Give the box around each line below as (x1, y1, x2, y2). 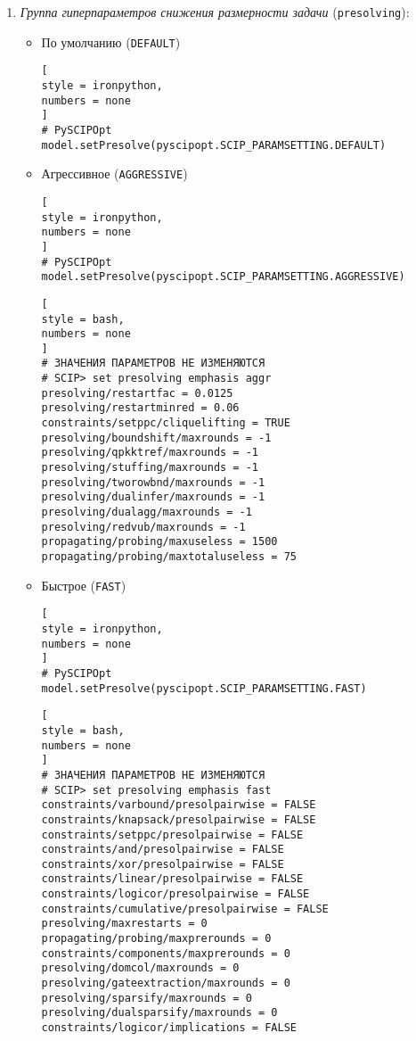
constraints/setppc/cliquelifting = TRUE (41, 417, 290, 430)
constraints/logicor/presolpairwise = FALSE (41, 888, 310, 901)
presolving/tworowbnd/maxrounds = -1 (41, 475, 265, 489)
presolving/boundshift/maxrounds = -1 (41, 431, 272, 444)
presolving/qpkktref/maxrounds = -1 (41, 446, 258, 459)
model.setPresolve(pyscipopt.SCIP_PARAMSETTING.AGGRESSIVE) (41, 270, 405, 284)
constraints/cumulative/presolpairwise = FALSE (41, 902, 329, 915)
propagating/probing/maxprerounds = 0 (41, 932, 272, 946)
